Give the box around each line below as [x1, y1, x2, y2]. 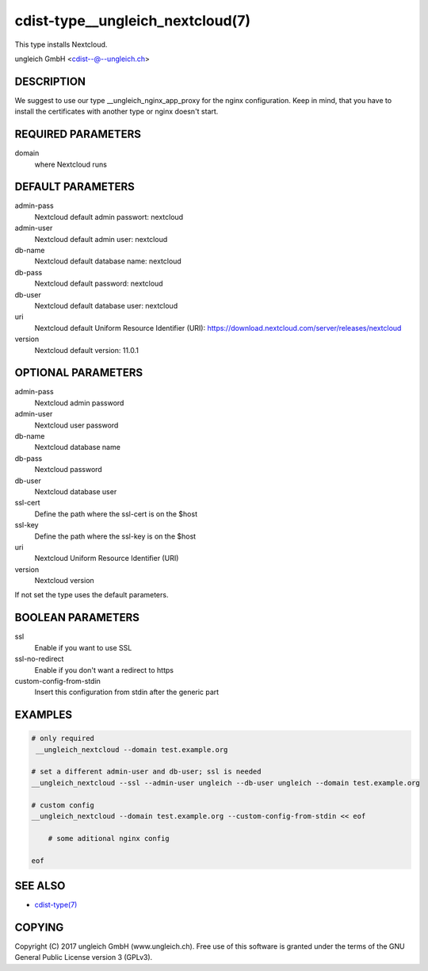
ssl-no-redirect [14, 654, 64, 664]
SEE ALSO [14, 879, 66, 892]
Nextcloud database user [34, 486, 117, 496]
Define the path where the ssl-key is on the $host [34, 532, 197, 541]
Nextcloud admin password [34, 397, 124, 408]
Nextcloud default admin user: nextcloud [34, 234, 168, 244]
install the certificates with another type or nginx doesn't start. [14, 107, 219, 117]
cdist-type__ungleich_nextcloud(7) [14, 12, 251, 29]
